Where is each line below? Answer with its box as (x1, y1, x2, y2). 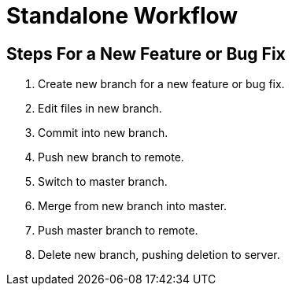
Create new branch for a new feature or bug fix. (38, 77, 285, 91)
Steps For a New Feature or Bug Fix (6, 43, 286, 64)
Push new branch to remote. (38, 150, 184, 164)
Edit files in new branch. (38, 102, 162, 116)
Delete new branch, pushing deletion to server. (38, 248, 280, 262)
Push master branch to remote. (38, 224, 198, 238)
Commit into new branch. (38, 126, 168, 140)
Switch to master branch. (38, 175, 168, 189)
